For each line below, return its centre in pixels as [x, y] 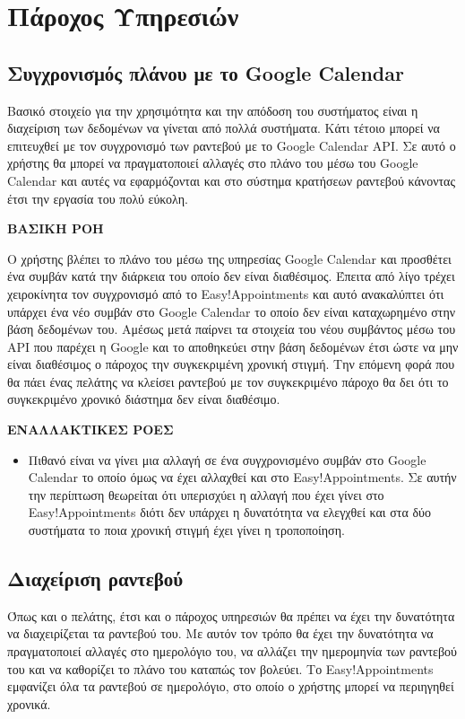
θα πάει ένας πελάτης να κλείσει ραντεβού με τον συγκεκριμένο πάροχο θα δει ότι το [228, 381]
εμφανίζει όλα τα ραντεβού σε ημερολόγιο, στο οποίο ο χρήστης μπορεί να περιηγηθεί [231, 686]
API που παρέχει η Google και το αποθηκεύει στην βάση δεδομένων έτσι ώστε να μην [233, 346]
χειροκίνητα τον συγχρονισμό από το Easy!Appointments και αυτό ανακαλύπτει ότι [226, 293]
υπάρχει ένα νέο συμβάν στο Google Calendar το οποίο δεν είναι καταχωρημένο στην [232, 311]
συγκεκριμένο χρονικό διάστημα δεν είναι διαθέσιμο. [144, 399]
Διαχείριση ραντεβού [95, 579]
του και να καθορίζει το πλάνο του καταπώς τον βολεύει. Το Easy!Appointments [220, 668]
